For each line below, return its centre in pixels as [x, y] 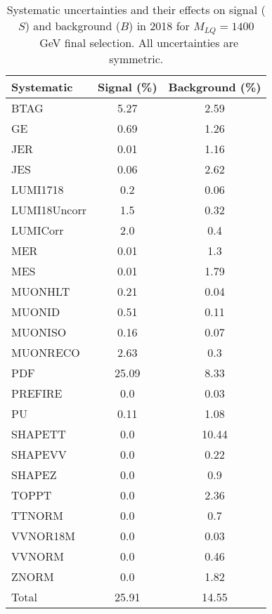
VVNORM [38, 556]
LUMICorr [38, 230]
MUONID [36, 311]
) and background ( [72, 26]
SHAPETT [39, 433]
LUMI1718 [38, 189]
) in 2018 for [159, 26]
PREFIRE [37, 393]
